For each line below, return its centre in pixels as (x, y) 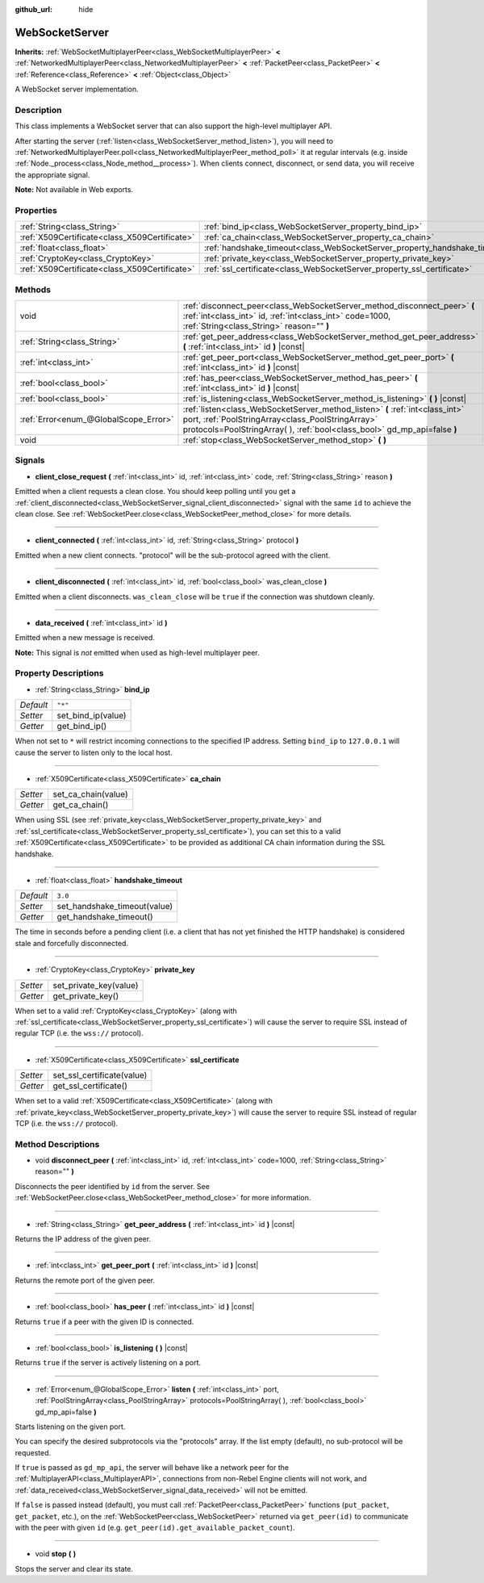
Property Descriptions (59, 673)
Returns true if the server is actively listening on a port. (108, 1363)
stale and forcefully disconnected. (72, 943)
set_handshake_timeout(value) (115, 907)
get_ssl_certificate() (90, 1086)
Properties (36, 210)
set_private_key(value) (96, 985)
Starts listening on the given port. (70, 1426)
